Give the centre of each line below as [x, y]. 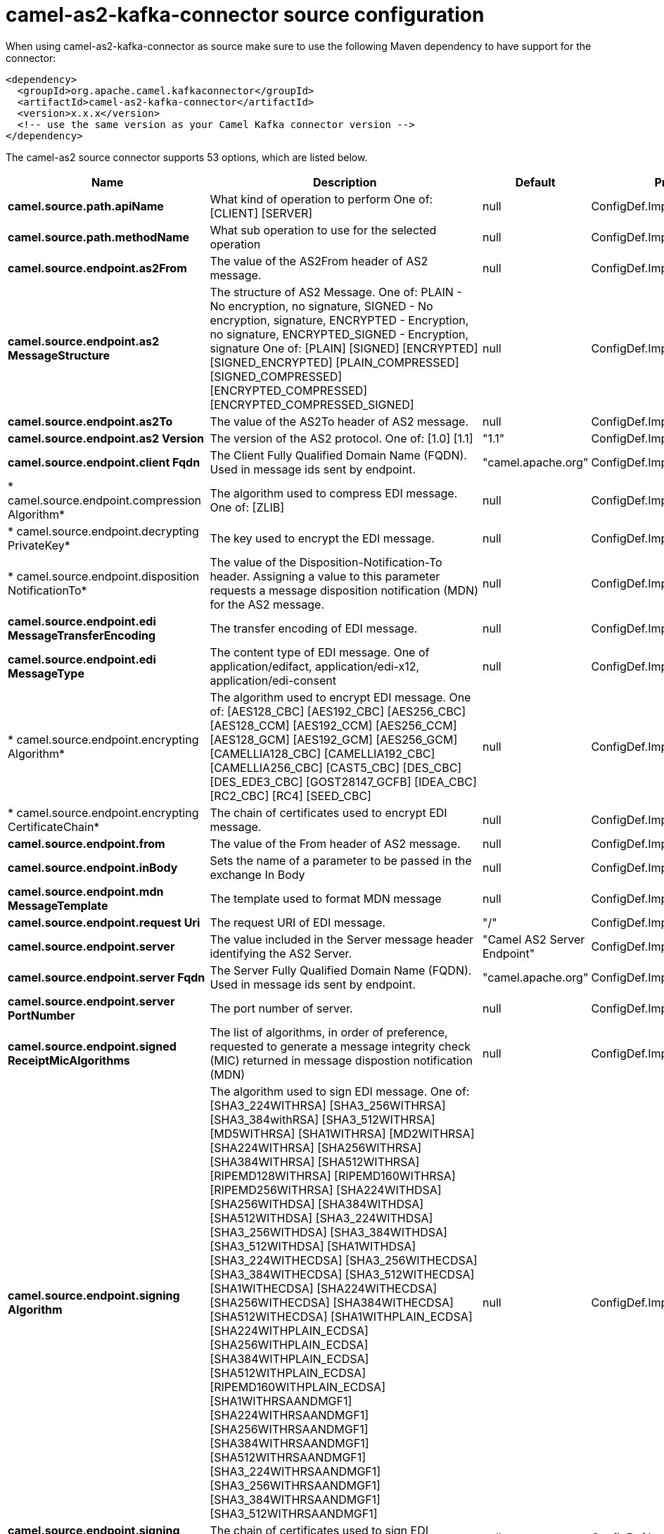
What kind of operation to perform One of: [321, 199]
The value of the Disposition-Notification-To [326, 562]
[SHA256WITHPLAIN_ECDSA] [289, 1344]
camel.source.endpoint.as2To [90, 421]
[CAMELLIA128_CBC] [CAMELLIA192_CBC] [323, 753]
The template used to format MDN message [326, 898]
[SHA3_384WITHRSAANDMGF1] [295, 1499]
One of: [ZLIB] [247, 507]
